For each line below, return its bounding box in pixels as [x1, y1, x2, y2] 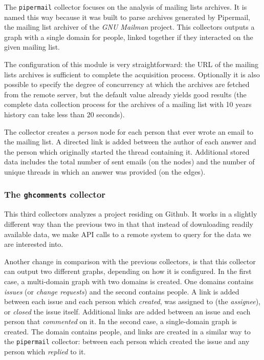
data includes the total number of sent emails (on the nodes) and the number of [4, 156, 255, 167]
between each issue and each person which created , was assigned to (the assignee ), [4, 296, 260, 307]
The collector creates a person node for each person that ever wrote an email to [4, 126, 254, 137]
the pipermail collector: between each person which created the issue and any [4, 336, 250, 347]
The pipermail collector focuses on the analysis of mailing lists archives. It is [4, 2, 247, 12]
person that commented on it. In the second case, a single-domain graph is [4, 316, 237, 327]
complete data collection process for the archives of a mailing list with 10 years [4, 99, 252, 110]
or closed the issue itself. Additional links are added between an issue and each [4, 306, 251, 316]
